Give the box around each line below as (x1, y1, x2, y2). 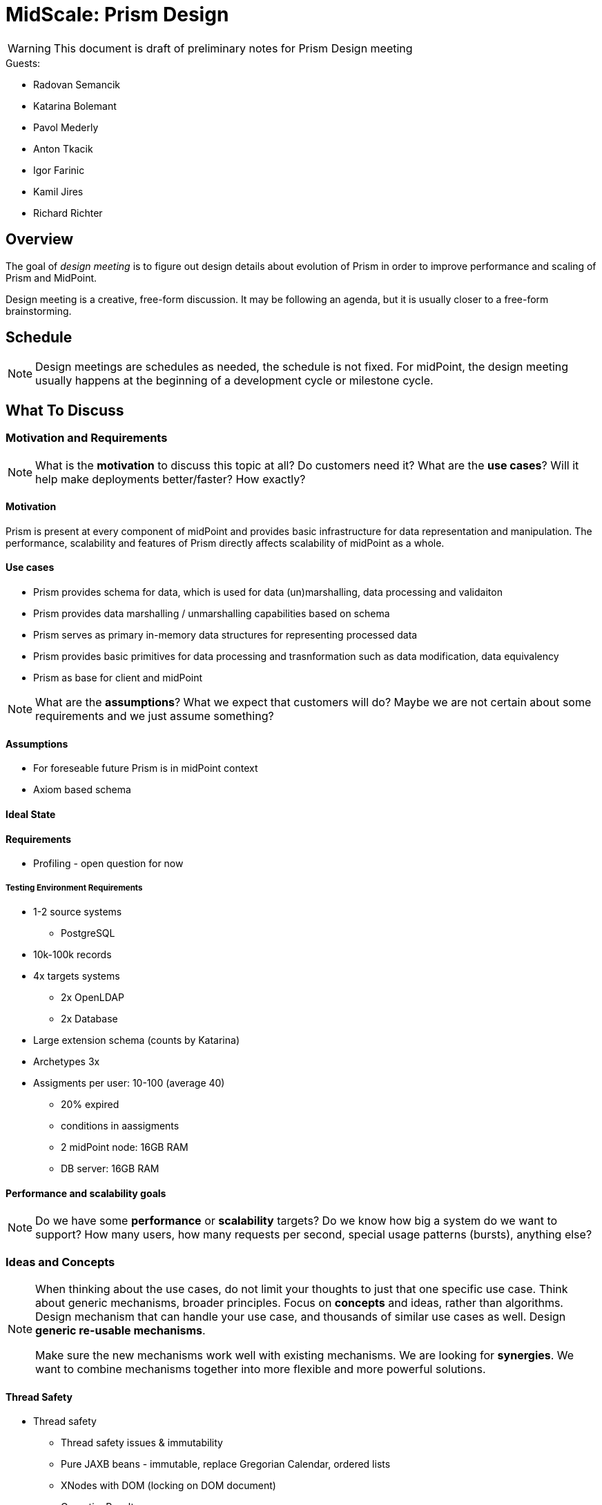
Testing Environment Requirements (6, 882, 143, 893)
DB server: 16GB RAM (61, 1162, 159, 1174)
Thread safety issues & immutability (61, 1437, 223, 1449)
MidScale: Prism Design (6, 3, 229, 26)
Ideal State (6, 808, 56, 820)
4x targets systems (33, 969, 120, 982)
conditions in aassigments (61, 1119, 179, 1132)
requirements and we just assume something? (35, 709, 274, 724)
